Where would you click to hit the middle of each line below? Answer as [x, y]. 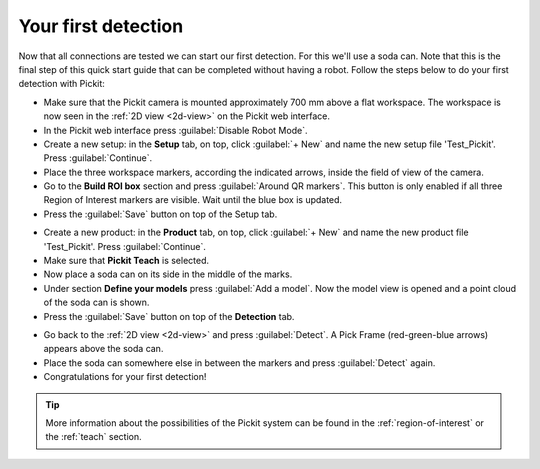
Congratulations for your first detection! [125, 377]
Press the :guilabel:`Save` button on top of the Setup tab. [160, 214]
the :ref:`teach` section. [93, 437]
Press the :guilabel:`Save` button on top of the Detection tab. [169, 316]
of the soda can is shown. [96, 302]
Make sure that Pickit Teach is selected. [126, 261]
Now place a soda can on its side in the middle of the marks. [168, 274]
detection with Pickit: [61, 84]
